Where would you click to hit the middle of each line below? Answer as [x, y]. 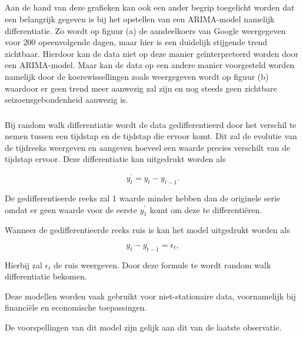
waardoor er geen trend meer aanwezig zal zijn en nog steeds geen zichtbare [141, 88]
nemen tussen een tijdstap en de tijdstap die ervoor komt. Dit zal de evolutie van [151, 136]
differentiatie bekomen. [46, 276]
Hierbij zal [24, 264]
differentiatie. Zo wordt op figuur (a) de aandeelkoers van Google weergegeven [145, 30]
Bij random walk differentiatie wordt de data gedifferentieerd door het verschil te [151, 124]
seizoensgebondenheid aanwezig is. [66, 100]
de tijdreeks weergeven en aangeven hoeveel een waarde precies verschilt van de [148, 147]
